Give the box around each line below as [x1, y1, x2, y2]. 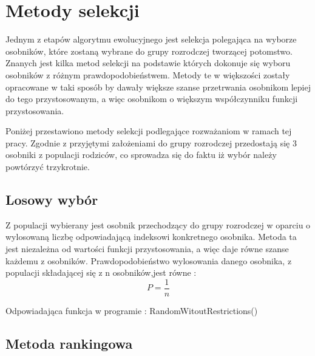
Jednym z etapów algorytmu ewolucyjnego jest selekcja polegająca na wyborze [5, 33, 297, 46]
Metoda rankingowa [5, 334, 133, 352]
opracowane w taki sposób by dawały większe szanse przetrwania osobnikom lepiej [5, 80, 311, 93]
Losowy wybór [5, 190, 98, 209]
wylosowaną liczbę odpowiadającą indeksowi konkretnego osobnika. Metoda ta [5, 230, 297, 243]
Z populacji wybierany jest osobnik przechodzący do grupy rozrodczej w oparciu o [5, 218, 311, 231]
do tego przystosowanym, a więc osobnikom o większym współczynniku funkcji [5, 92, 298, 105]
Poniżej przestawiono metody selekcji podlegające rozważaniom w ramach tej [5, 125, 292, 137]
